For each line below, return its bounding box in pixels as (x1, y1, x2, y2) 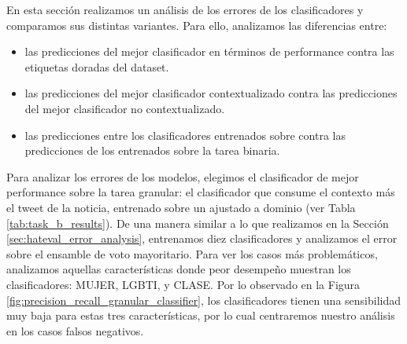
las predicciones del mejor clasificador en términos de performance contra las (24, 43, 394, 60)
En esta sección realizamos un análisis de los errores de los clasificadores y (6, 2, 364, 17)
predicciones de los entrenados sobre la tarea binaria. (24, 142, 280, 159)
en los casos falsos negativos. (6, 322, 144, 339)
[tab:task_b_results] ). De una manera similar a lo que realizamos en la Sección (6, 214, 389, 231)
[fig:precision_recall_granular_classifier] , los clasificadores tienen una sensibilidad (6, 291, 401, 308)
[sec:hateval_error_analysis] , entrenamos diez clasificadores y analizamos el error (6, 230, 398, 247)
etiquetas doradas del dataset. (24, 58, 169, 75)
